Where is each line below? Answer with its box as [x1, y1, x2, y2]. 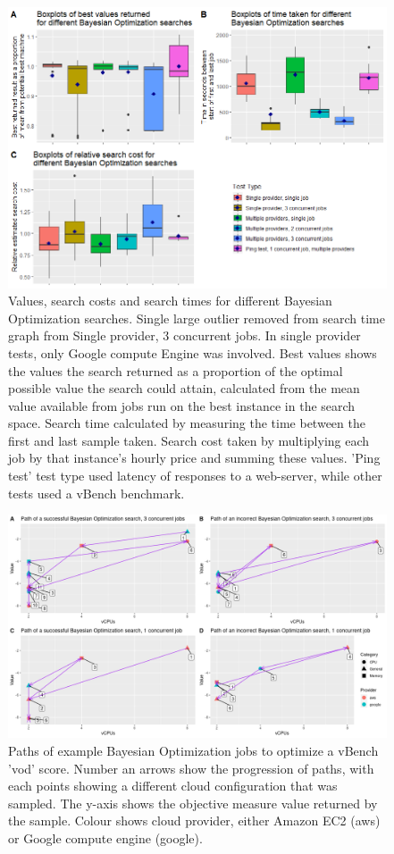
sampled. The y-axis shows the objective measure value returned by [8, 793, 378, 812]
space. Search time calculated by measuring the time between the [8, 414, 365, 432]
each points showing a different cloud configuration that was [8, 776, 338, 795]
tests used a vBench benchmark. [8, 483, 185, 502]
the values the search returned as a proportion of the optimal [8, 361, 343, 380]
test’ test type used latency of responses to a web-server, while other [8, 466, 382, 485]
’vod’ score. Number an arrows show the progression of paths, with [8, 758, 374, 777]
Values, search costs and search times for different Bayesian [8, 291, 332, 310]
